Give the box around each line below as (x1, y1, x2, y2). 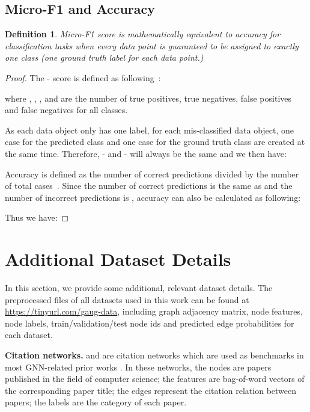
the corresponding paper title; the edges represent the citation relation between (5, 384, 297, 396)
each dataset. (5, 328, 53, 341)
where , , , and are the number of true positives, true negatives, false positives (5, 91, 292, 104)
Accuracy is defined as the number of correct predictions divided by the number (5, 167, 299, 180)
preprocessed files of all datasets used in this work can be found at (5, 293, 249, 306)
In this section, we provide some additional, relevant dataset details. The (5, 281, 273, 294)
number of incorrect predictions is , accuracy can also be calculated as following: (5, 191, 301, 203)
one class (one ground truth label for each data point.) (5, 51, 204, 64)
